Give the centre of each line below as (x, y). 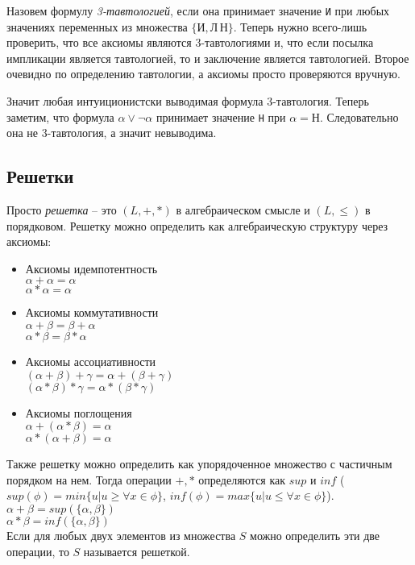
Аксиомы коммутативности (92, 312)
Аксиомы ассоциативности (91, 361)
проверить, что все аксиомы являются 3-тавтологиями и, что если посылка (190, 42)
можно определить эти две (315, 536)
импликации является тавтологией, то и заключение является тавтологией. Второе (208, 58)
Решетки (40, 176)
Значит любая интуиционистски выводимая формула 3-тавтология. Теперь (188, 101)
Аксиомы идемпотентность (91, 268)
